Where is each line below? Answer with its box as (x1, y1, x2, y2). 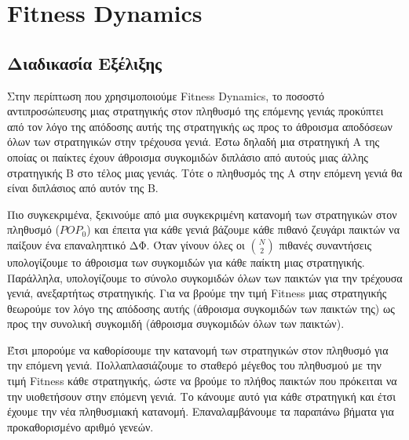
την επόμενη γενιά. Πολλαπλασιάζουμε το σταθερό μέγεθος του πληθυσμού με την (7, 357, 382, 373)
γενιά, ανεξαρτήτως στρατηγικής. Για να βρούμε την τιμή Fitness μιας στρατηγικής (7, 285, 387, 301)
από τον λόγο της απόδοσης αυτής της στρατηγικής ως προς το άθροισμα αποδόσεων (7, 118, 393, 134)
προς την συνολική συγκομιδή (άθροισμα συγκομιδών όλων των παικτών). (7, 315, 345, 332)
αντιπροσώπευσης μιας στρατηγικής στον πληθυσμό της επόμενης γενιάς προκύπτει (7, 103, 384, 119)
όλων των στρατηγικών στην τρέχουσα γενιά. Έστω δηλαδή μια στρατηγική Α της (7, 133, 380, 150)
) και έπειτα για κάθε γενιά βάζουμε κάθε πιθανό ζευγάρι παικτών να (86, 221, 400, 238)
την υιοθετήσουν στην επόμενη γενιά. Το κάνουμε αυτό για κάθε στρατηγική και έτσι (7, 387, 396, 404)
